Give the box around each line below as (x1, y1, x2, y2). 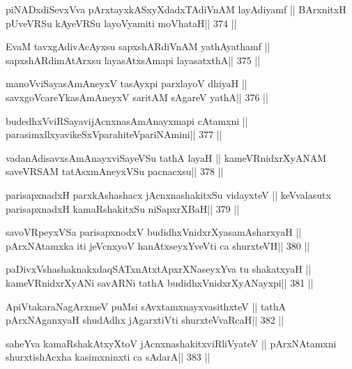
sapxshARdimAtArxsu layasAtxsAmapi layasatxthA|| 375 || (6, 52, 261, 67)
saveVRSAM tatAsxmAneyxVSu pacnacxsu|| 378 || (6, 164, 224, 179)
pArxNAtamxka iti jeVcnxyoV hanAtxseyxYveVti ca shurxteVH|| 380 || (6, 238, 310, 253)
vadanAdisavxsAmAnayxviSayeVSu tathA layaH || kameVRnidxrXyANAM (6, 150, 327, 165)
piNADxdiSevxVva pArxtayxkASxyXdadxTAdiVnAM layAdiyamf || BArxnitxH (6, 2, 346, 16)
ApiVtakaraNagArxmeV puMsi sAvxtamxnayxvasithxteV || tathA (6, 299, 286, 313)
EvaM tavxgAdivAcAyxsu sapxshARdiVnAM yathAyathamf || (6, 39, 270, 54)
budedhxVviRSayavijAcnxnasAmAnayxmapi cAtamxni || (6, 113, 248, 128)
